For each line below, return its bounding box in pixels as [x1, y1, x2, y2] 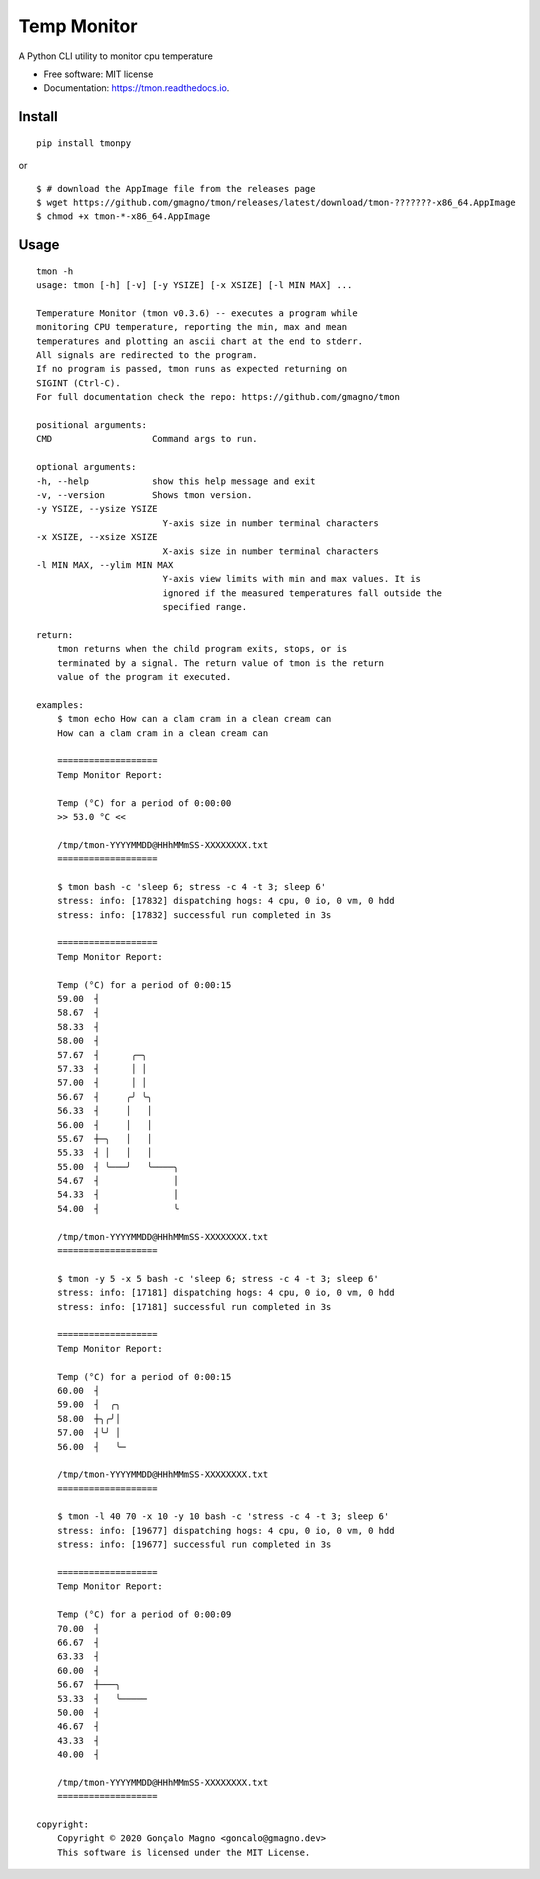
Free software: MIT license [43, 68, 154, 80]
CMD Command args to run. [36, 433, 259, 445]
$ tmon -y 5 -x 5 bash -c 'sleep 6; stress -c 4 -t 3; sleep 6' [56, 1273, 379, 1284]
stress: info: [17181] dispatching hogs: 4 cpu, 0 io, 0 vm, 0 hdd [56, 1287, 395, 1299]
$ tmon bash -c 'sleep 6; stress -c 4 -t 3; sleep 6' [56, 881, 327, 892]
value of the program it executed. [56, 671, 232, 683]
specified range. [162, 601, 248, 613]
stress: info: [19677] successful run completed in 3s [56, 1539, 332, 1550]
